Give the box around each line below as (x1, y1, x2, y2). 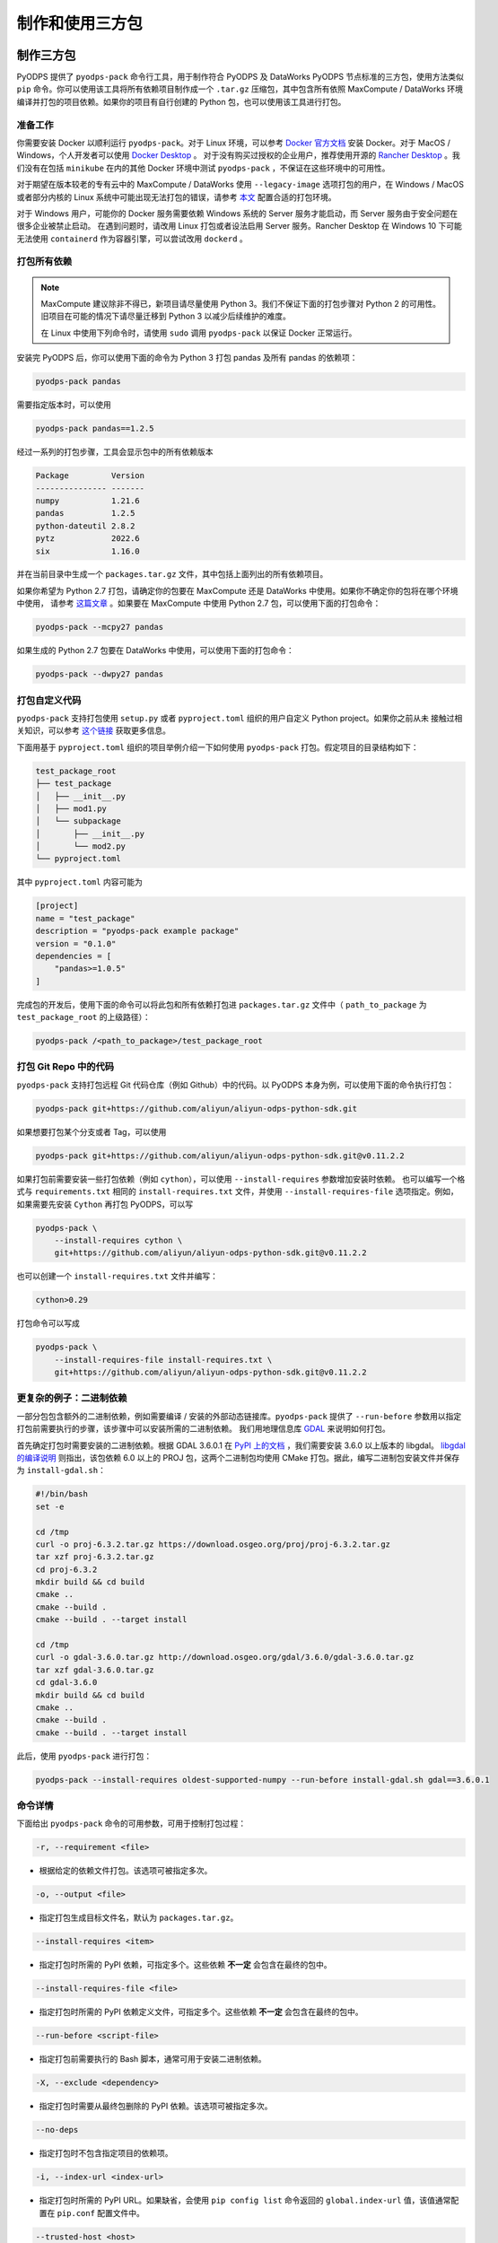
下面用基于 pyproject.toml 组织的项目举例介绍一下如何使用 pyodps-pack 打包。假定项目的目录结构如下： (16, 741, 419, 753)
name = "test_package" (35, 913, 135, 923)
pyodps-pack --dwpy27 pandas (35, 669, 164, 679)
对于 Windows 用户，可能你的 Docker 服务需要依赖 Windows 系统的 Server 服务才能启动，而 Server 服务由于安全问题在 (16, 207, 459, 219)
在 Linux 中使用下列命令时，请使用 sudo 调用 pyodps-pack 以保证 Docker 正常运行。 (40, 327, 357, 338)
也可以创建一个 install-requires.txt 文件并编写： (16, 1270, 219, 1282)
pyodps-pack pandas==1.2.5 (35, 423, 154, 434)
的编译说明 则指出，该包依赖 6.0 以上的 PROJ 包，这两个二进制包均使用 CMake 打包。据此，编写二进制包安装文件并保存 (16, 1452, 460, 1462)
